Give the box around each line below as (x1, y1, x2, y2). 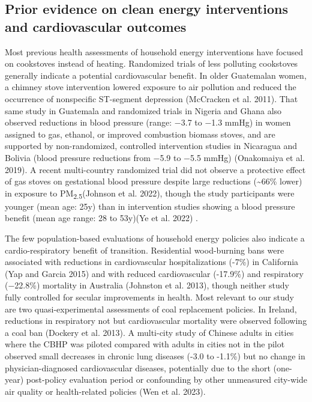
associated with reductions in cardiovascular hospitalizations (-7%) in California (5, 255, 299, 268)
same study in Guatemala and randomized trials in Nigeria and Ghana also (5, 104, 282, 117)
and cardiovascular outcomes (5, 17, 187, 35)
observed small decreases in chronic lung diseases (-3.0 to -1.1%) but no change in (5, 349, 305, 362)
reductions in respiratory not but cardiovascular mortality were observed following (5, 314, 307, 327)
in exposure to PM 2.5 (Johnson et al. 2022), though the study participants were (5, 186, 295, 201)
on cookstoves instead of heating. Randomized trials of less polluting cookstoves (5, 57, 298, 70)
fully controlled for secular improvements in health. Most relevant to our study (5, 291, 295, 303)
